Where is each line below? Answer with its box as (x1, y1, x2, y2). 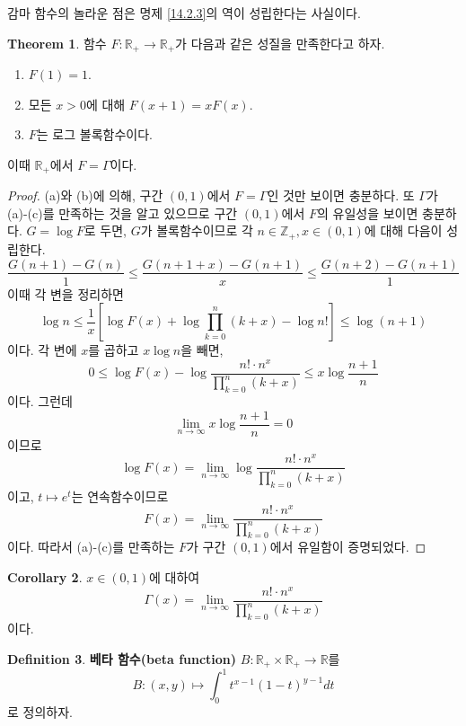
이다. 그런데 (7, 392, 73, 411)
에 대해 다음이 (364, 221, 443, 240)
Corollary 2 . (7, 568, 83, 587)
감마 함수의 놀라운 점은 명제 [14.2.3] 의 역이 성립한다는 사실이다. (7, 4, 361, 22)
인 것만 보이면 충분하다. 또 (267, 186, 415, 205)
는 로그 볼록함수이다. (36, 125, 153, 144)
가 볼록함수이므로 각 (140, 221, 253, 240)
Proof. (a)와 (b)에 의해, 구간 (7, 186, 163, 205)
